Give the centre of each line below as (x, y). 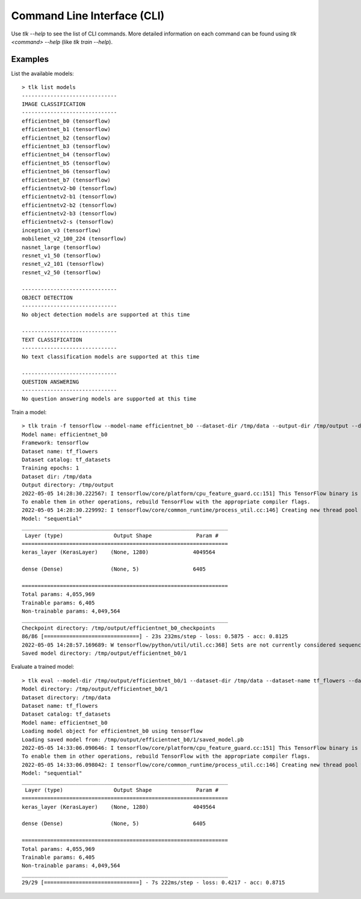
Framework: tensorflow (55, 443)
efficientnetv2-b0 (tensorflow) (69, 188)
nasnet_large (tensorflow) (62, 247)
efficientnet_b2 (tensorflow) (66, 138)
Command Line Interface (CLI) (88, 16)
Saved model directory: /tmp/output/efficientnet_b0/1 (104, 653)
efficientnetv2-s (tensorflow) (68, 222)
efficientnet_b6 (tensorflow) (66, 172)
